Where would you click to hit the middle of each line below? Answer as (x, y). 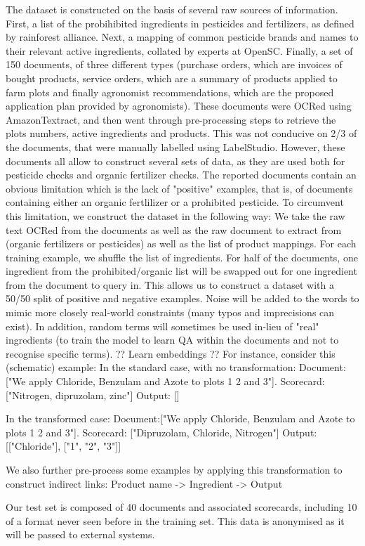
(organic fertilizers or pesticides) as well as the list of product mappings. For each (181, 243)
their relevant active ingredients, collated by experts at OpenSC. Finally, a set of (179, 50)
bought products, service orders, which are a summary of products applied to (172, 78)
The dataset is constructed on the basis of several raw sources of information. (172, 9)
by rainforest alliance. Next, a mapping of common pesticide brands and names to (182, 37)
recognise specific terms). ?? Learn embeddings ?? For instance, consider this (171, 353)
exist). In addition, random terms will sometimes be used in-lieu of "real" (162, 326)
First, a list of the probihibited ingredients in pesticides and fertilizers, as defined (180, 23)
